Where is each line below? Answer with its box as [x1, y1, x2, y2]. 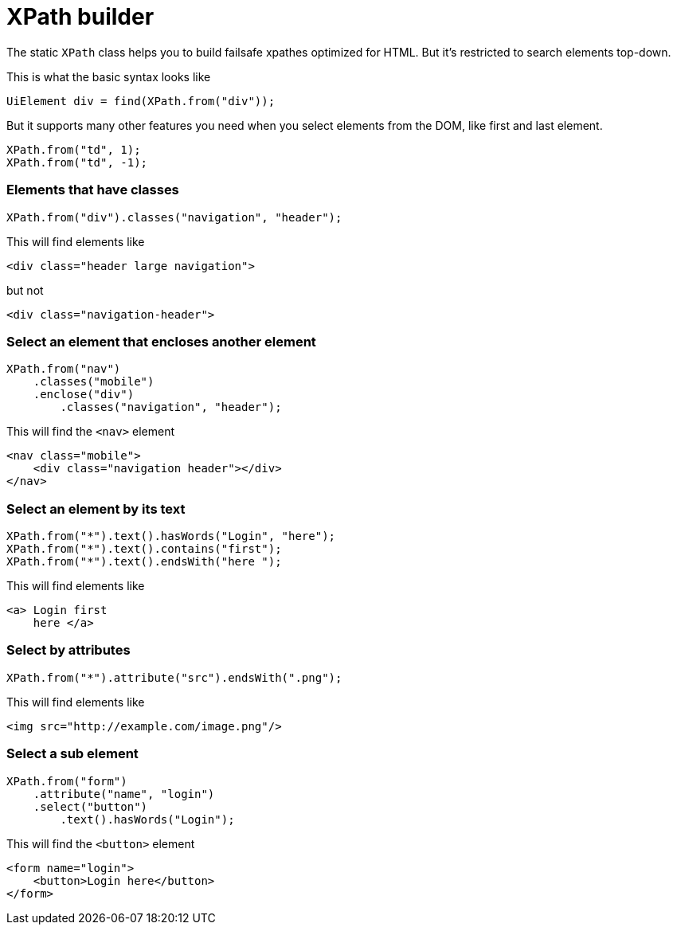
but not [6, 283, 44, 297]
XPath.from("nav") [6, 362, 121, 376]
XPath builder [6, 3, 155, 30]
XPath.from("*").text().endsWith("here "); [6, 555, 282, 568]
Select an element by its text [6, 500, 186, 517]
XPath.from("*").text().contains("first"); [6, 542, 282, 555]
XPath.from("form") [6, 774, 127, 788]
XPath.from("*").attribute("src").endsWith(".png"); [6, 671, 342, 684]
